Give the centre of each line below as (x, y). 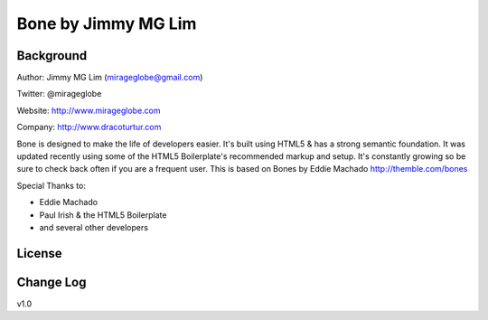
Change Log (52, 282)
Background (52, 56)
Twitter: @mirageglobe (59, 94)
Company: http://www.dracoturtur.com (89, 127)
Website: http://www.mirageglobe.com (89, 110)
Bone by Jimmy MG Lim (107, 24)
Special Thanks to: (51, 185)
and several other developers (94, 227)
